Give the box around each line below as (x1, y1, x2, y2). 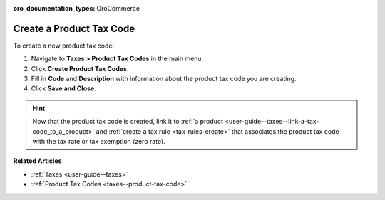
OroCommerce (96, 4, 140, 12)
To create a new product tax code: (13, 41, 115, 50)
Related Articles (13, 157, 62, 165)
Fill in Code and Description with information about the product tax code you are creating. (31, 75, 297, 83)
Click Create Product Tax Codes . (31, 64, 129, 73)
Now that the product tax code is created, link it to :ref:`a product (32, 117, 224, 126)
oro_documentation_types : (13, 4, 96, 12)
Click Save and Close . (31, 84, 96, 93)
